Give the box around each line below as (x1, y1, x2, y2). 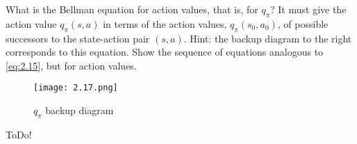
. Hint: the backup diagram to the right (183, 31, 352, 45)
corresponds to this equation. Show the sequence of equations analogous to (6, 45, 324, 59)
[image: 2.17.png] (33, 83, 118, 93)
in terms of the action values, (103, 16, 227, 31)
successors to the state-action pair (6, 31, 150, 45)
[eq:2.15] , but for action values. (6, 58, 137, 72)
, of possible (277, 16, 329, 31)
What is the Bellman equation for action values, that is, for (6, 2, 258, 16)
